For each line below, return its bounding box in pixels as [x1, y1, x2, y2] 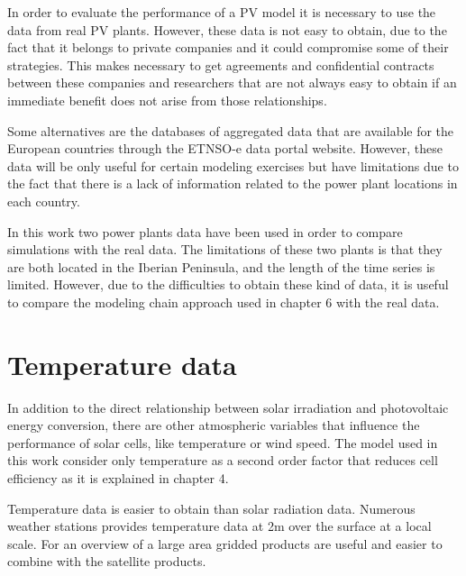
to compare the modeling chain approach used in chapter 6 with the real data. [7, 292, 440, 311]
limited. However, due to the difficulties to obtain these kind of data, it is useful [7, 275, 449, 294]
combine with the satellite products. [7, 552, 206, 571]
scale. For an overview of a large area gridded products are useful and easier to [7, 534, 443, 553]
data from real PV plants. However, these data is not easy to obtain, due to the [7, 20, 447, 39]
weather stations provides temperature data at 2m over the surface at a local [7, 517, 432, 535]
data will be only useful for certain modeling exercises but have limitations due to [7, 156, 459, 175]
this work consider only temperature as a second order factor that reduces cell [7, 451, 438, 470]
